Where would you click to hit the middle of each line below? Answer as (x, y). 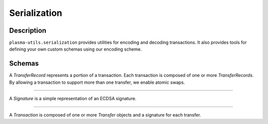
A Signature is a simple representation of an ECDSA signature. (73, 99)
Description (28, 31)
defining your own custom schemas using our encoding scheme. (75, 49)
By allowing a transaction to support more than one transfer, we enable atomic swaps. (97, 82)
